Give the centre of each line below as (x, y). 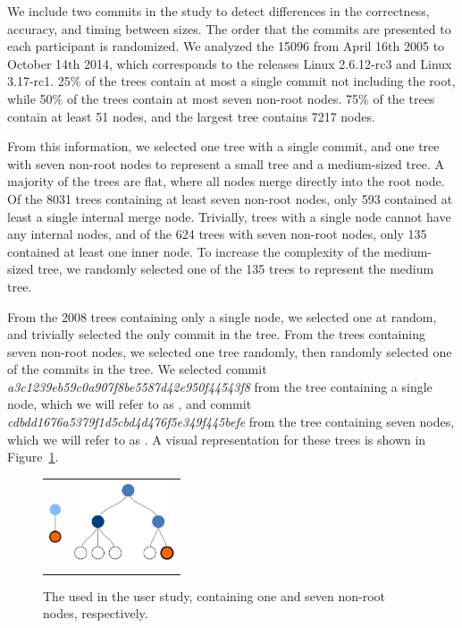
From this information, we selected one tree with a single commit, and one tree (223, 146)
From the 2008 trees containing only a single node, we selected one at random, (222, 316)
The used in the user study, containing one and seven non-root (214, 595)
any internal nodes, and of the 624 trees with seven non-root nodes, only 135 (217, 234)
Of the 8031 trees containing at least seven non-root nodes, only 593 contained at (230, 198)
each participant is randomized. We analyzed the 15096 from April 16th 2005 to (226, 46)
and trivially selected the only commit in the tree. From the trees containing (216, 334)
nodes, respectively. (96, 613)
